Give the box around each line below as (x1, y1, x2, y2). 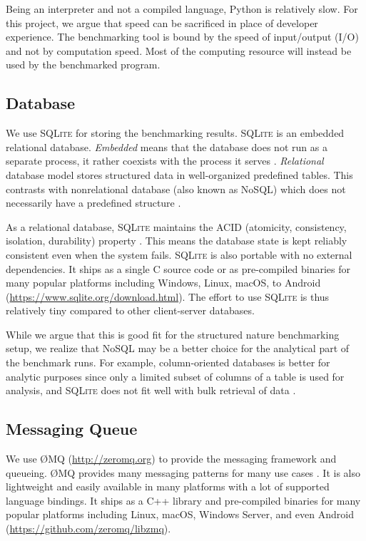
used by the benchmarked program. (6, 57, 161, 72)
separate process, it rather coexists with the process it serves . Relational (6, 153, 324, 168)
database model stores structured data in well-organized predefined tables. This (6, 167, 353, 182)
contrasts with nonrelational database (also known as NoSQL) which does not (6, 181, 346, 196)
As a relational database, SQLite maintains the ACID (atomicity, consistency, (6, 219, 347, 234)
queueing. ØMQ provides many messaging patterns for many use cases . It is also (6, 465, 360, 480)
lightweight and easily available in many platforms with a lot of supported (6, 479, 330, 494)
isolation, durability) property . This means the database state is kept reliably (6, 233, 347, 248)
